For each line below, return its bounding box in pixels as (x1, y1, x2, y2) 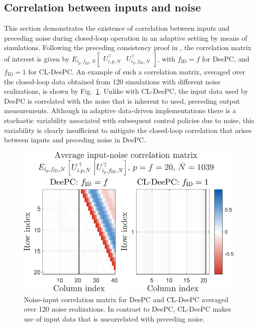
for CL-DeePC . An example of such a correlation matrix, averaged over (28, 66, 246, 76)
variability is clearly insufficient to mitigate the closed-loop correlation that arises (4, 125, 252, 135)
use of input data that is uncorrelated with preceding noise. (24, 313, 205, 324)
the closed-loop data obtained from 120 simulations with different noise (4, 76, 221, 86)
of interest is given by (4, 53, 70, 64)
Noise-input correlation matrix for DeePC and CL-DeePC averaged (24, 294, 229, 304)
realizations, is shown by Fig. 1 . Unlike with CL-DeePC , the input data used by (4, 86, 249, 96)
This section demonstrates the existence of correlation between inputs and (4, 23, 230, 33)
